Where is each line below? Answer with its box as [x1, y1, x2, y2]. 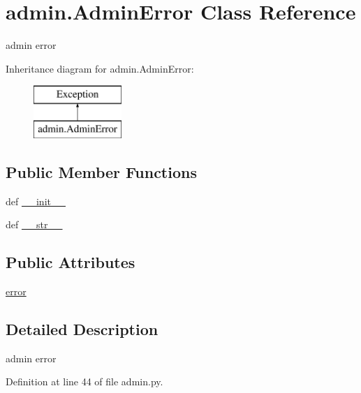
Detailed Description [6, 318, 159, 340]
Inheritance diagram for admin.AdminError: [6, 61, 194, 75]
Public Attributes [6, 251, 135, 273]
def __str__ [6, 217, 63, 232]
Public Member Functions [6, 161, 197, 182]
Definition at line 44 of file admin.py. [6, 374, 163, 389]
